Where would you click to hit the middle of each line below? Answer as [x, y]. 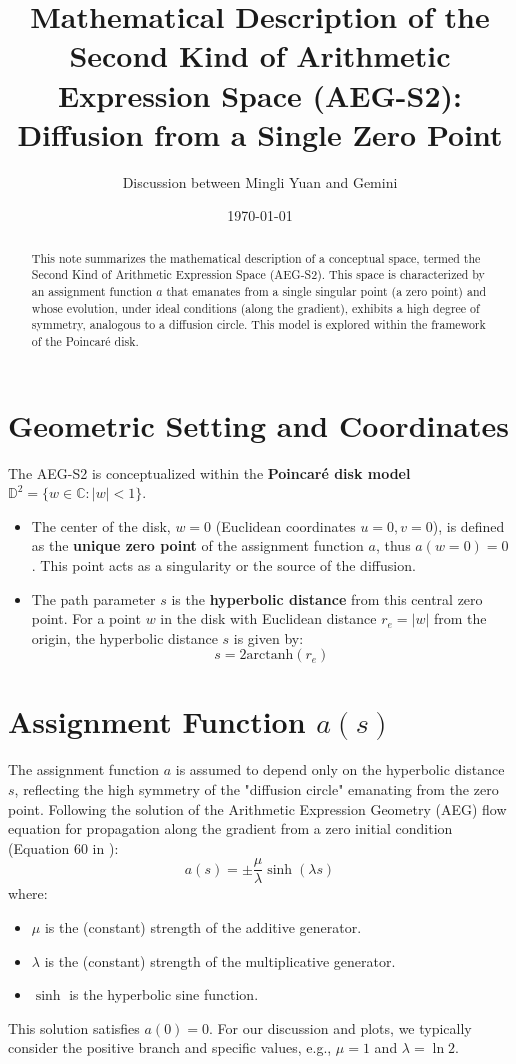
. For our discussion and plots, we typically [340, 1027]
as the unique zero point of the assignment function [197, 545]
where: [28, 893]
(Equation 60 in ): [63, 847]
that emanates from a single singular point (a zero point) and [326, 290]
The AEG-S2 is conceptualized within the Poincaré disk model [209, 472]
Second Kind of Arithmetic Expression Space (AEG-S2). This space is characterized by [258, 274]
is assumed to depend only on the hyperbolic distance [340, 769]
